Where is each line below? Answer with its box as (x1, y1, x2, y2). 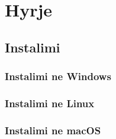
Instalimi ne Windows (5, 69, 111, 84)
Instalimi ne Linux (5, 95, 95, 110)
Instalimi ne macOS (5, 123, 101, 137)
